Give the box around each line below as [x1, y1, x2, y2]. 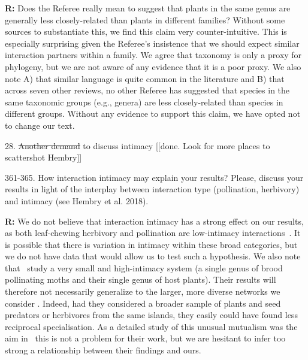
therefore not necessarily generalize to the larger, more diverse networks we [5, 285, 280, 298]
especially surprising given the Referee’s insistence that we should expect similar [5, 37, 300, 49]
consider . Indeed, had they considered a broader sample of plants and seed [5, 297, 281, 309]
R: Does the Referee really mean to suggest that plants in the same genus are [5, 2, 291, 14]
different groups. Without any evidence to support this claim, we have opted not [5, 107, 301, 120]
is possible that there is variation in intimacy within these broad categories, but [5, 238, 298, 250]
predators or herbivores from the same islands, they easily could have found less [5, 308, 298, 321]
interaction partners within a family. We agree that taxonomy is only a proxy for [5, 49, 302, 61]
